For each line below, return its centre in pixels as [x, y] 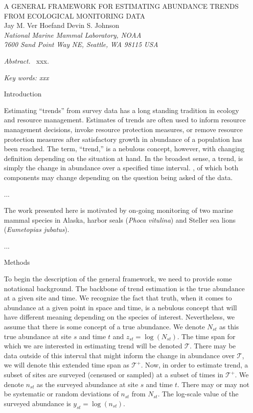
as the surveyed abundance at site [88, 384]
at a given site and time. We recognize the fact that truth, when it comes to [118, 298]
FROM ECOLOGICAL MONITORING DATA [75, 15]
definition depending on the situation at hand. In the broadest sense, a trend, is [124, 158]
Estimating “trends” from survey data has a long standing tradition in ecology [122, 110]
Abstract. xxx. [27, 60]
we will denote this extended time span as [67, 365]
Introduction [23, 94]
